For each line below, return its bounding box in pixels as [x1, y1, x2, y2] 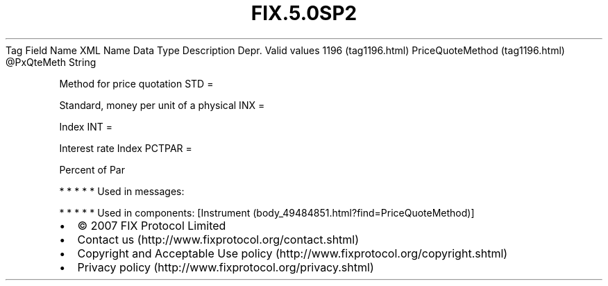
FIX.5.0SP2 [251, 1, 357, 25]
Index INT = [59, 120, 112, 133]
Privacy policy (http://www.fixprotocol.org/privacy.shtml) [77, 260, 374, 274]
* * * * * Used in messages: [59, 185, 185, 197]
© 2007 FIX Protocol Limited [77, 218, 226, 233]
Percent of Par [59, 163, 125, 176]
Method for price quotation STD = [59, 77, 214, 90]
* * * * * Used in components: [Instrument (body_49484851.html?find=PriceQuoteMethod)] [59, 206, 475, 219]
